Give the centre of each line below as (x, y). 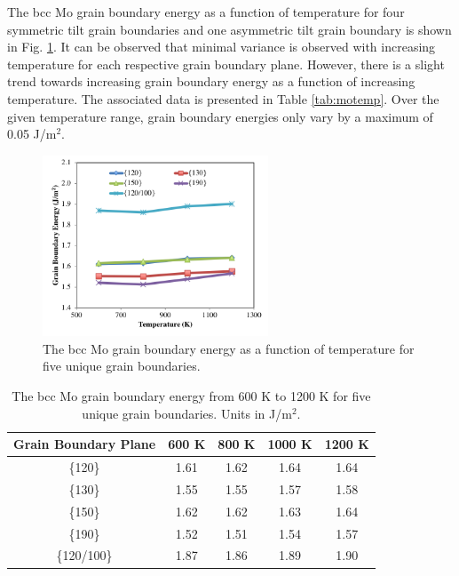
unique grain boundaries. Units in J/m (187, 413)
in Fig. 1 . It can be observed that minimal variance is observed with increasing (222, 47)
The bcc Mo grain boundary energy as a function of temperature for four (206, 12)
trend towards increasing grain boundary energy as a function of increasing (211, 81)
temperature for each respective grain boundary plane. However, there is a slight (226, 64)
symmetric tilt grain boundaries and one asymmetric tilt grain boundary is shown (229, 29)
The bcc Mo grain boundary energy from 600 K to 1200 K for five (191, 396)
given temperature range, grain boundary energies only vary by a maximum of (220, 116)
